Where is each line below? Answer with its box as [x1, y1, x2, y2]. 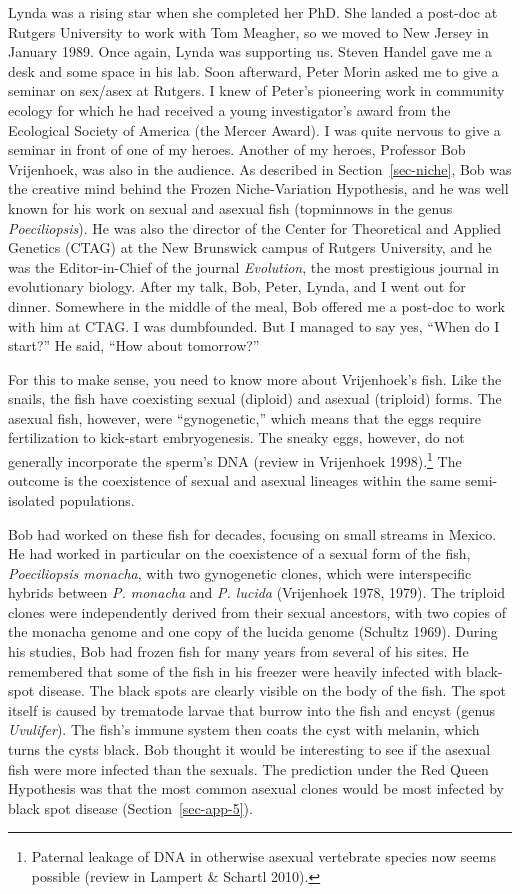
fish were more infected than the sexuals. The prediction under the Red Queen [8, 758, 489, 779]
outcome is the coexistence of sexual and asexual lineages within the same [8, 470, 461, 491]
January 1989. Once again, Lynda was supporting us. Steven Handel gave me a [8, 41, 493, 62]
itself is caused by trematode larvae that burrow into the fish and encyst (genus [8, 699, 496, 720]
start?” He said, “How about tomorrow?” [8, 335, 260, 356]
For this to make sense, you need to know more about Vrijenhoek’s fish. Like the [8, 368, 502, 389]
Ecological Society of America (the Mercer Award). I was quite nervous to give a [8, 119, 501, 140]
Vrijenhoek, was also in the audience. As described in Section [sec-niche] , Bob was [8, 158, 512, 179]
